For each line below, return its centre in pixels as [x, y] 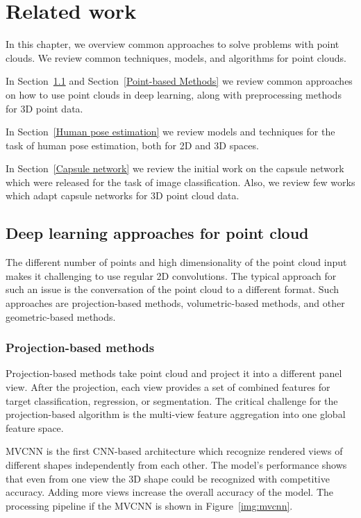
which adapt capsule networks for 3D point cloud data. [123, 195]
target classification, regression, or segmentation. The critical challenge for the [172, 400]
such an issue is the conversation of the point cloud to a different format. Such [172, 289]
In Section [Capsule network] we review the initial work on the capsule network [175, 168]
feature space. [35, 427]
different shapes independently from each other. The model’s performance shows [176, 465]
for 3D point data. [44, 108]
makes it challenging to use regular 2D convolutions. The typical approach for [171, 275]
